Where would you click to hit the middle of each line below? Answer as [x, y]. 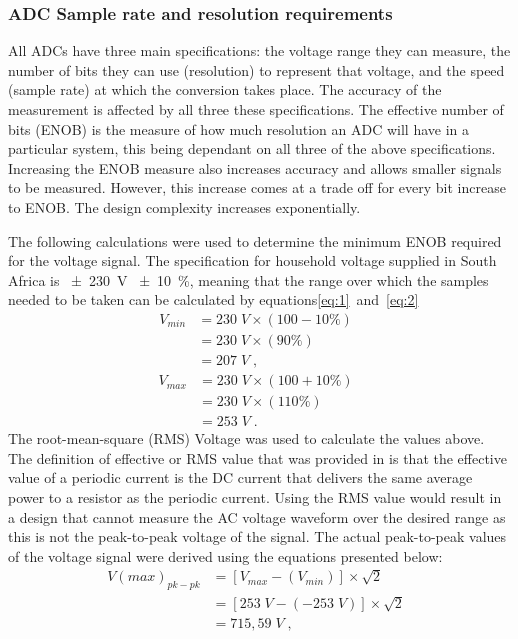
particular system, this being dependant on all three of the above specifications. [252, 148]
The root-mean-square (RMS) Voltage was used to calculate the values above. [246, 438]
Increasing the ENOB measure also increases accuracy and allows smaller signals [255, 167]
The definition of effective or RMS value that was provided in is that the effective [257, 457]
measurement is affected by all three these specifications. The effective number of [256, 109]
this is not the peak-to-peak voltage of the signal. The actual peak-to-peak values [257, 536]
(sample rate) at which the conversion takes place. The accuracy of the [225, 89]
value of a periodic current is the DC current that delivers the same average [240, 477]
